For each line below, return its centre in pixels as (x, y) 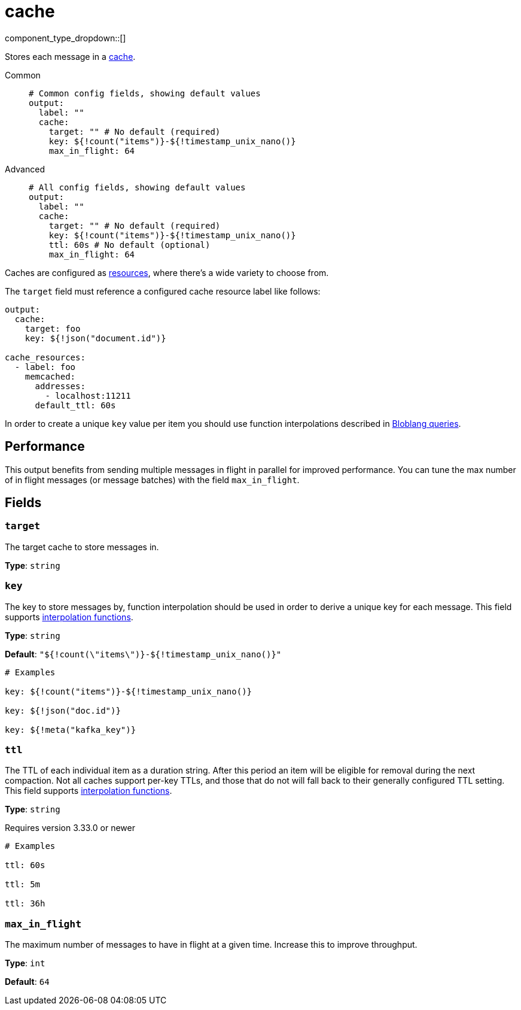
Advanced (25, 169)
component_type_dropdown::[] (65, 38)
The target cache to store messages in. (82, 547)
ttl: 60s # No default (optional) (130, 245)
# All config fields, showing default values (137, 187)
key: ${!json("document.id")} (95, 338)
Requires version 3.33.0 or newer (70, 828)
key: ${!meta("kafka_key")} (71, 730)
